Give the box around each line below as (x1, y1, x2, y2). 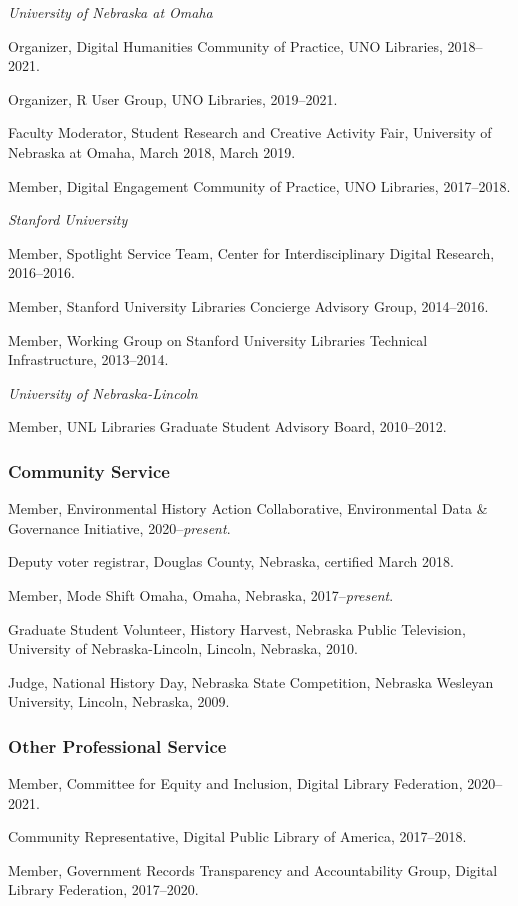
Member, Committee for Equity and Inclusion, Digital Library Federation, (8, 773, 463, 794)
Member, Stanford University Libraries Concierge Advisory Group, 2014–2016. (8, 295, 489, 316)
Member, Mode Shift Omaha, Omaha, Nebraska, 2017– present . (8, 584, 394, 605)
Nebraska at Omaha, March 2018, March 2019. (8, 141, 296, 162)
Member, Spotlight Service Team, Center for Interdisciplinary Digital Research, (8, 242, 495, 263)
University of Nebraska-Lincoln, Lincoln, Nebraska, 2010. (8, 638, 358, 659)
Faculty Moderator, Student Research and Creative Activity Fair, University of (8, 122, 492, 143)
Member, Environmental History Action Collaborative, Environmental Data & (8, 498, 488, 519)
